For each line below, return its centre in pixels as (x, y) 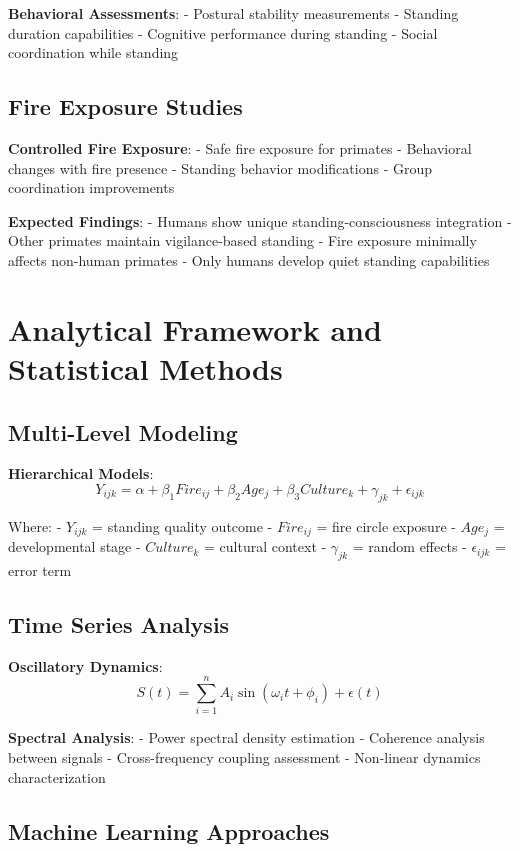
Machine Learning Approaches (169, 830)
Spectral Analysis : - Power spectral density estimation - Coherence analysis (246, 737)
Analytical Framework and (195, 328)
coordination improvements (91, 187)
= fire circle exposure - (386, 525)
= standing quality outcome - (182, 525)
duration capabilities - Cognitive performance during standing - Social (223, 32)
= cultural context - (265, 546)
